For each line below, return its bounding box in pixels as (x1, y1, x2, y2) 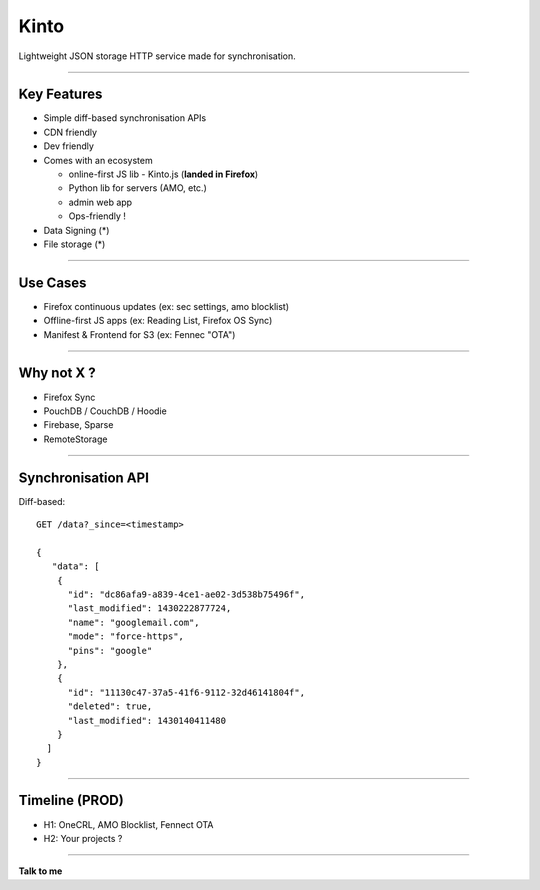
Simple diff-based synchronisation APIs (43, 112, 207, 124)
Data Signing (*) (43, 224, 110, 236)
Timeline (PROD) (18, 792, 124, 809)
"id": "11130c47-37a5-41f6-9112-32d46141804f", (67, 686, 305, 698)
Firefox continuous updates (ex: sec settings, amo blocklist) (43, 300, 290, 312)
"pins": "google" (67, 645, 153, 656)
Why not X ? (18, 365, 96, 382)
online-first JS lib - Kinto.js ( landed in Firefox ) (68, 168, 259, 180)
